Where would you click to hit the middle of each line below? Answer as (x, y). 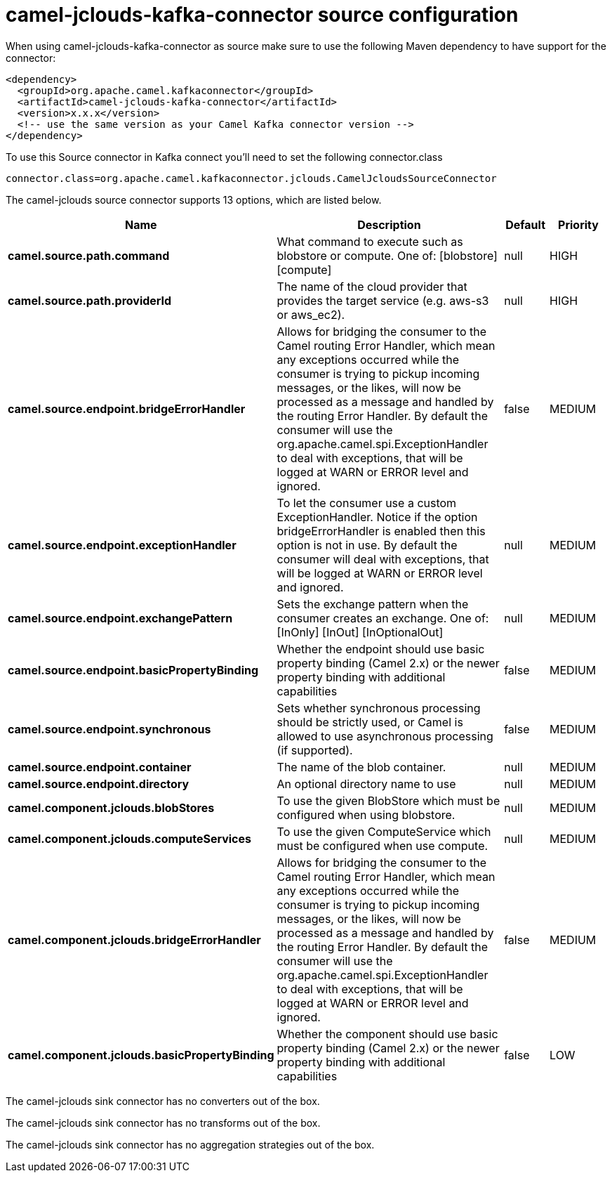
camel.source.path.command (89, 255)
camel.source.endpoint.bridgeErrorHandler (127, 408)
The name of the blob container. (361, 767)
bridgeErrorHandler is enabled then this (381, 531)
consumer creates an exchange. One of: (383, 618)
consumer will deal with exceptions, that (383, 559)
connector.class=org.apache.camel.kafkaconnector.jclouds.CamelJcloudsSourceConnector (251, 178)
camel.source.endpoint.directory (99, 784)
